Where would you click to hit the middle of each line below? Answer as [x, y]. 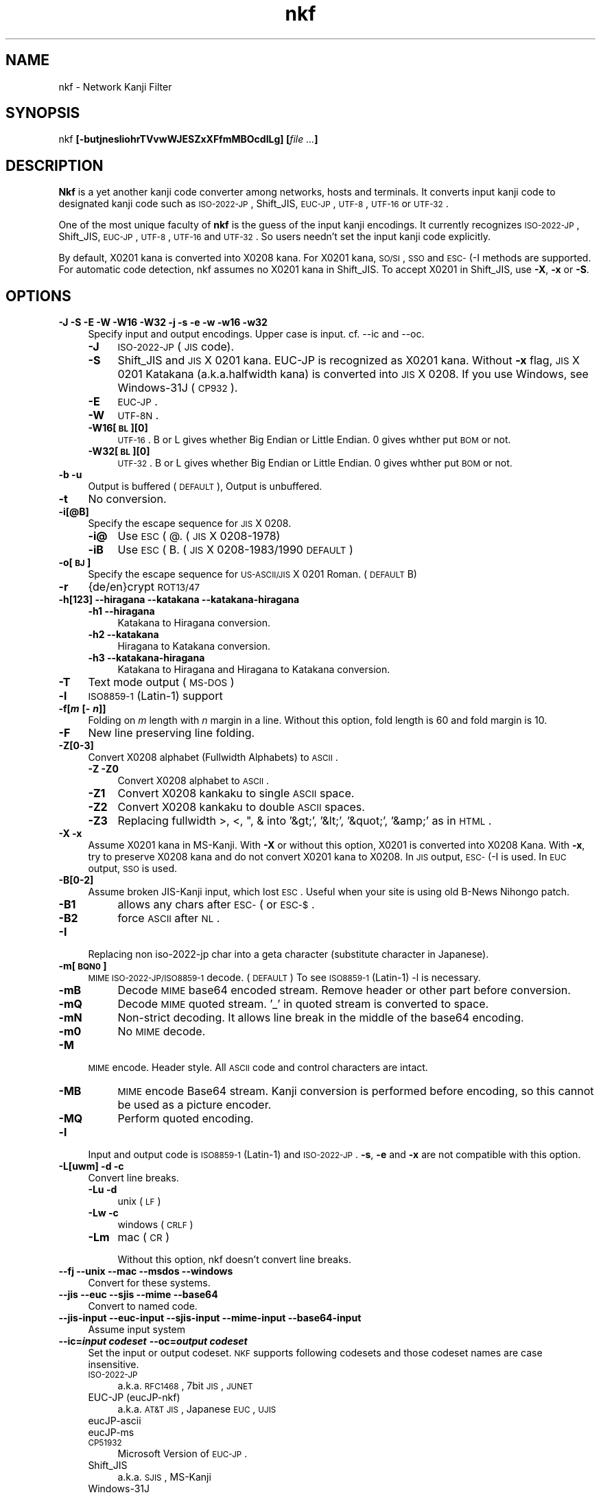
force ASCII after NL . [169, 918]
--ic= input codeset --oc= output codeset [153, 1341]
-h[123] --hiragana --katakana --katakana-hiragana [179, 600]
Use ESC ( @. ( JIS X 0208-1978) [199, 536]
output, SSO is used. [133, 869]
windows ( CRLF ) [155, 1225]
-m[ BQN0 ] [83, 966]
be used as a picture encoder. [195, 1105]
